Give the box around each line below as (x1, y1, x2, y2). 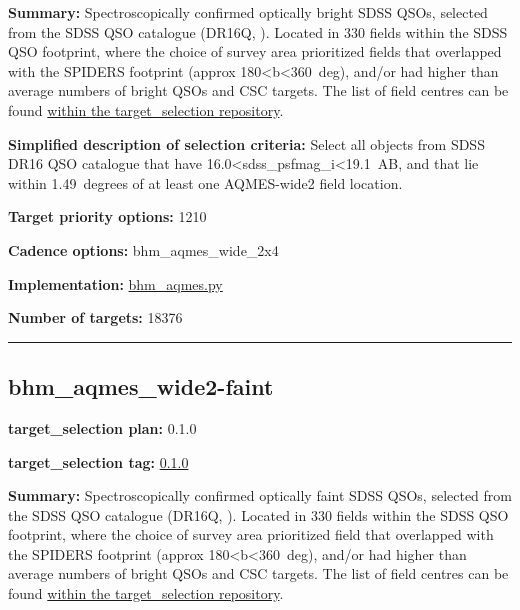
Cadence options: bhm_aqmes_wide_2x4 (8, 239, 279, 260)
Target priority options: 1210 (8, 206, 207, 227)
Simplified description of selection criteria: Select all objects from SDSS (8, 133, 485, 154)
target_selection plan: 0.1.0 (8, 417, 197, 438)
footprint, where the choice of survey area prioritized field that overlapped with (8, 524, 494, 545)
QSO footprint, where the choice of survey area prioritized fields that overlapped (8, 41, 502, 62)
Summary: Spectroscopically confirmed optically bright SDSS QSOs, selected (8, 2, 488, 22)
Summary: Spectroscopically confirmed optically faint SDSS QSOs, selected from (8, 485, 512, 506)
